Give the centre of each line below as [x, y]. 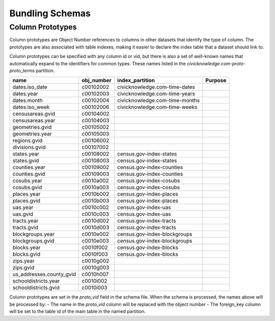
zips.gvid [23, 267]
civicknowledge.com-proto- [216, 63]
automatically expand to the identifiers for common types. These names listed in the [98, 63]
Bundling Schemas [50, 13]
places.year [26, 194]
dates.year [25, 94]
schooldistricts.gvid [36, 288]
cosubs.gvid [27, 188]
